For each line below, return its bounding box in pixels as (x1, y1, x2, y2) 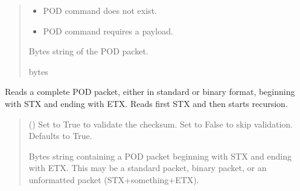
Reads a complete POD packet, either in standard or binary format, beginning (5, 85, 295, 98)
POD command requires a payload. (43, 24, 173, 37)
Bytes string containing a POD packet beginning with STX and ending (28, 149, 292, 162)
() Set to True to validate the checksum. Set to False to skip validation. (28, 117, 293, 130)
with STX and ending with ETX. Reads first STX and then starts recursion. (5, 97, 288, 109)
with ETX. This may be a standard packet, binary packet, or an (28, 161, 267, 174)
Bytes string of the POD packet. (28, 45, 148, 57)
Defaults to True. (28, 129, 92, 142)
